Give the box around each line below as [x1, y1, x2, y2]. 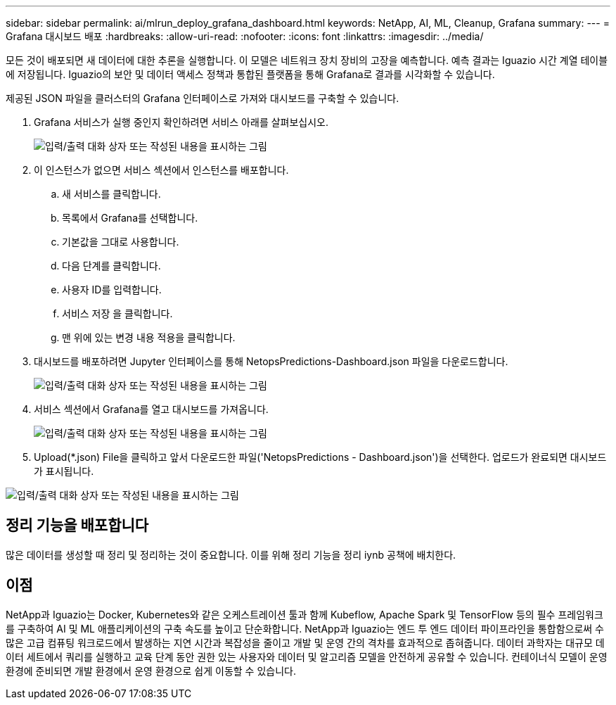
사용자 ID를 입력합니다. [62, 284, 162, 296]
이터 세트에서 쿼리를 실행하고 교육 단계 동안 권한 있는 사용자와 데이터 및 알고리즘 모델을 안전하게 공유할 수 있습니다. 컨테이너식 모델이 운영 [6, 650, 608, 663]
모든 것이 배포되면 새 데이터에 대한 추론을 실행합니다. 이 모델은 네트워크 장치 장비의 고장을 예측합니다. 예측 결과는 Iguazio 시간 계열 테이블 [6, 54, 608, 66]
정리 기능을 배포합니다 [6, 516, 149, 535]
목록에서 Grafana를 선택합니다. [62, 212, 198, 224]
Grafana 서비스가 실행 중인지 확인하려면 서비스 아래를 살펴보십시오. [34, 116, 329, 128]
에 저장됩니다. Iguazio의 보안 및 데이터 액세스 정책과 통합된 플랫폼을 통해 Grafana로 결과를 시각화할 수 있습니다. [6, 68, 495, 80]
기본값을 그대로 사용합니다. [62, 236, 179, 248]
